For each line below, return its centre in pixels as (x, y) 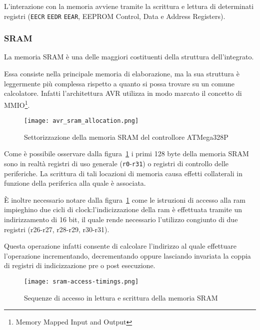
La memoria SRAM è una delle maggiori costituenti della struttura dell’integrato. (129, 57)
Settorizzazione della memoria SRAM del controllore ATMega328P (126, 137)
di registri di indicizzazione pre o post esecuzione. (80, 265)
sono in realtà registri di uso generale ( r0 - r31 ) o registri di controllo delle (116, 163)
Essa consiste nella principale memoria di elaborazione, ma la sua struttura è (122, 74)
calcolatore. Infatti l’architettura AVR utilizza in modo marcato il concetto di (123, 93)
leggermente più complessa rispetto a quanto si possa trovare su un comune (119, 83)
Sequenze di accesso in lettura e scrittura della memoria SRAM (121, 297)
